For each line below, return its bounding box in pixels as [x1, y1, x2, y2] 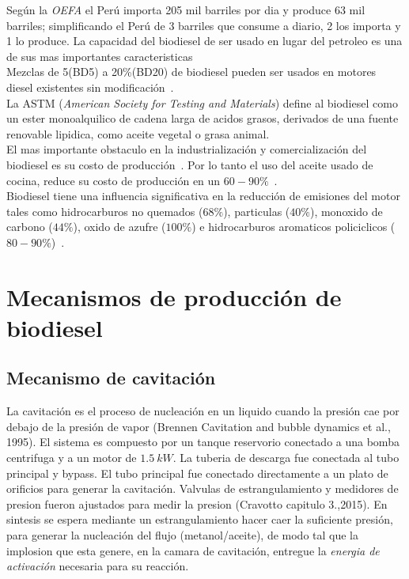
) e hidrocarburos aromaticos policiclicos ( [191, 218, 396, 235]
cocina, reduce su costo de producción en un [6, 172, 221, 188]
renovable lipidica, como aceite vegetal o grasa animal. [6, 125, 270, 142]
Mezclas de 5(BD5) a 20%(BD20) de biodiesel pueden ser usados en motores [6, 63, 377, 80]
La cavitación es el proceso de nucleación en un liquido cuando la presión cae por [6, 403, 400, 419]
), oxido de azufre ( [73, 218, 166, 235]
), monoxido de [309, 202, 383, 219]
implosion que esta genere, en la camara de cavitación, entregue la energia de [6, 542, 380, 558]
